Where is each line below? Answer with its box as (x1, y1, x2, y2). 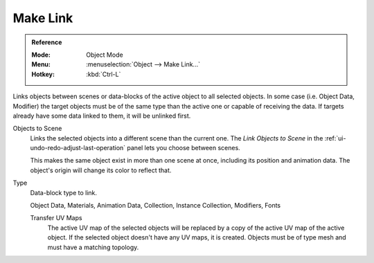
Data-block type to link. (30, 188, 97, 197)
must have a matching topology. (47, 243, 139, 251)
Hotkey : (31, 70, 55, 78)
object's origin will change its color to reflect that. (30, 166, 172, 174)
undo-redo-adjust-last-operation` (30, 144, 126, 152)
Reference (31, 38, 62, 46)
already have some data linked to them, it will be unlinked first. (12, 111, 191, 120)
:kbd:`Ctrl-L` (86, 70, 121, 78)
